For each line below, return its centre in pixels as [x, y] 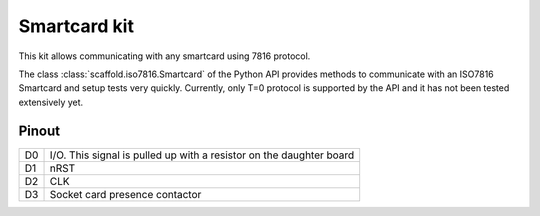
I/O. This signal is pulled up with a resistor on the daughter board [202, 155]
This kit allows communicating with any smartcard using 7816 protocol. [164, 56]
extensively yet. [51, 102]
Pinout [39, 130]
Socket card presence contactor [125, 194]
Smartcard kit [76, 26]
